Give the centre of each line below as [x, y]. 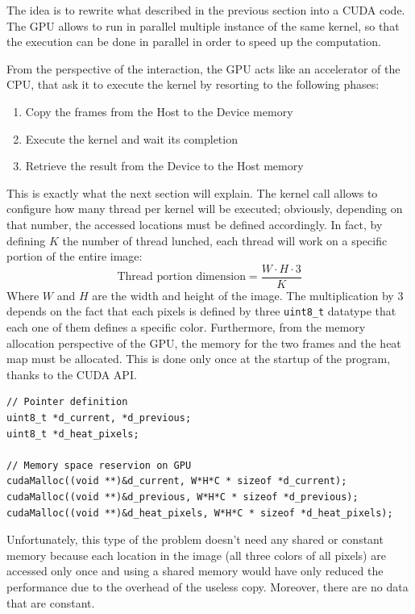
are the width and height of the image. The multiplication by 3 [248, 295]
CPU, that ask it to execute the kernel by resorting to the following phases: [193, 84]
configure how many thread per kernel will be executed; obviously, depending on [205, 209]
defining [26, 240]
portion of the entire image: [75, 256]
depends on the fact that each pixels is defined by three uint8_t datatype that [201, 311]
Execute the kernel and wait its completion [131, 138]
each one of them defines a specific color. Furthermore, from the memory [186, 327]
